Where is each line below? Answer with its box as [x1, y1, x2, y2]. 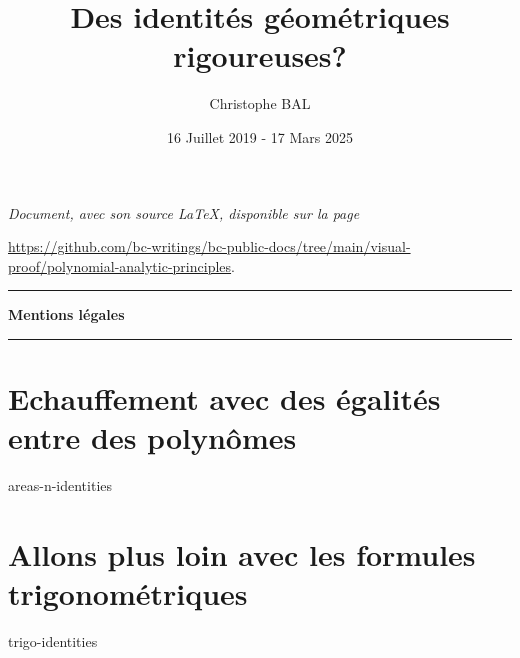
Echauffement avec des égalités [8, 378, 441, 419]
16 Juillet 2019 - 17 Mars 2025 [167, 126, 353, 147]
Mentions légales [8, 304, 125, 325]
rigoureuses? [173, 35, 347, 76]
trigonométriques [8, 573, 248, 614]
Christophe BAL [209, 93, 311, 114]
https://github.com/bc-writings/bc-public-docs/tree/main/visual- [8, 236, 411, 257]
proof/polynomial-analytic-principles [8, 255, 232, 276]
